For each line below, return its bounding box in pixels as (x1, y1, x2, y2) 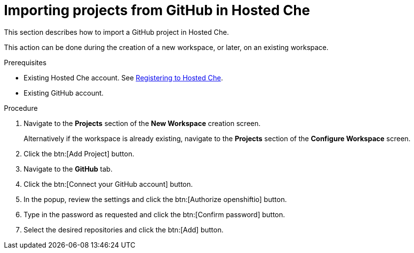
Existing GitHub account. (24, 88, 104, 97)
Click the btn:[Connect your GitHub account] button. (24, 179, 193, 188)
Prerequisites (4, 58, 47, 67)
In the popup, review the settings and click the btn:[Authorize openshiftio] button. (24, 195, 287, 203)
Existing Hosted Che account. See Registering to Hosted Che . (24, 73, 223, 82)
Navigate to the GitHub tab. (24, 164, 113, 173)
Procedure (4, 103, 38, 112)
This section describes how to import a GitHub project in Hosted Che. (4, 27, 229, 36)
